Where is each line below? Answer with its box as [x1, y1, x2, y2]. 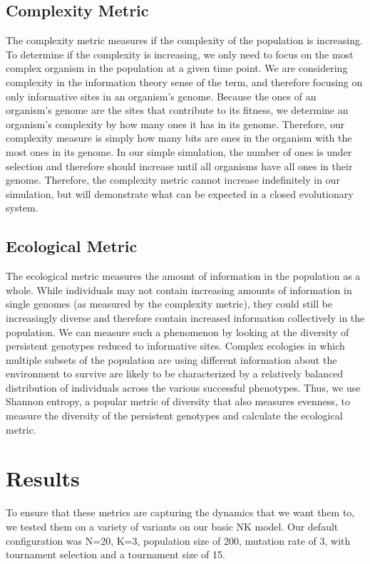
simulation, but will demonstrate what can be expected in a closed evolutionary [6, 186, 354, 201]
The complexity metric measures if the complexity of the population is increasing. [6, 33, 363, 48]
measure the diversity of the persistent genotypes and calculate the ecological [6, 408, 343, 423]
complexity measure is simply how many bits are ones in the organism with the [6, 130, 352, 145]
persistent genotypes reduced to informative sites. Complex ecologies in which [6, 338, 345, 353]
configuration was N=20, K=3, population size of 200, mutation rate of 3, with [6, 533, 351, 548]
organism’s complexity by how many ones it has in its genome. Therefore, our [6, 116, 345, 131]
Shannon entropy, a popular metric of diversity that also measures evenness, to [6, 394, 350, 409]
